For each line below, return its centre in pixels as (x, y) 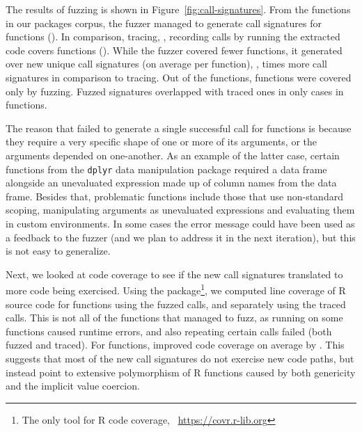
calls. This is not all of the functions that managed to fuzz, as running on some (174, 318)
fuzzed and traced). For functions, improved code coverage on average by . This (175, 345)
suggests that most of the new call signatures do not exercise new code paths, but (180, 358)
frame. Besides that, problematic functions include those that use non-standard (174, 196)
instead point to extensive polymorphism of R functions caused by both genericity (181, 372)
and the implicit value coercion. (73, 386)
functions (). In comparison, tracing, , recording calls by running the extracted (173, 37)
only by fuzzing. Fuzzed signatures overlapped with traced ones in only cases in (175, 91)
